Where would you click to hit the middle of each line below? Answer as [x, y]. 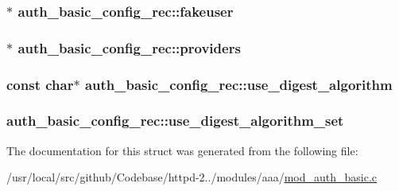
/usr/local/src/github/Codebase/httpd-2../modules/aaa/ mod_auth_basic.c [192, 177]
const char [40, 84]
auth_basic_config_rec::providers [129, 47]
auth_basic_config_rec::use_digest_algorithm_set [175, 121]
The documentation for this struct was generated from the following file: [182, 150]
